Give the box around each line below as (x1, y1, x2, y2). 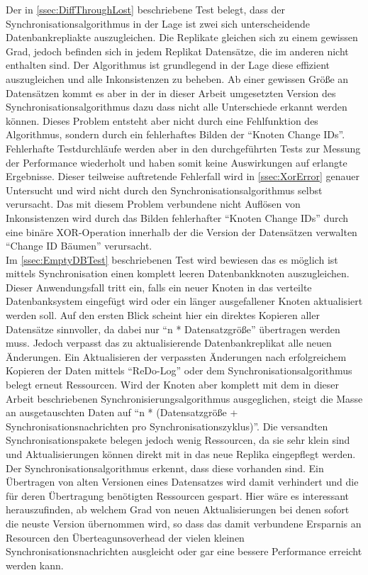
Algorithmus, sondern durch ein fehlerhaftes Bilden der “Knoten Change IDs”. (6, 127, 345, 142)
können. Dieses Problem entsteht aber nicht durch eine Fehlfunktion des (6, 113, 318, 128)
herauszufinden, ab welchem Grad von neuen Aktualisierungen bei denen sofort (6, 502, 350, 517)
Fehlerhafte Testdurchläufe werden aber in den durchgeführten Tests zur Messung (6, 140, 361, 155)
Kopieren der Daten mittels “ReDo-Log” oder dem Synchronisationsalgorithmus (6, 363, 352, 378)
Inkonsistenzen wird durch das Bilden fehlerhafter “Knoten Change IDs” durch (6, 210, 349, 225)
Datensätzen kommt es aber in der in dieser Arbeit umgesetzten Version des (6, 85, 336, 100)
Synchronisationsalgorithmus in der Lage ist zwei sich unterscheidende (6, 16, 310, 30)
